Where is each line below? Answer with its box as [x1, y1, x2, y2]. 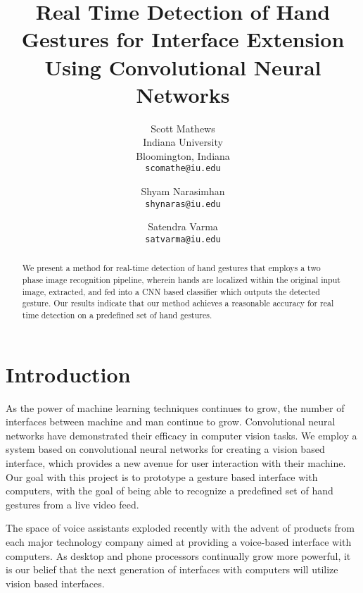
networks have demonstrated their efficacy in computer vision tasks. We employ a [6, 427, 357, 442]
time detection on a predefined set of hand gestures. [22, 309, 212, 321]
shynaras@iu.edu [145, 199, 221, 209]
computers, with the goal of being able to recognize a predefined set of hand [6, 483, 333, 498]
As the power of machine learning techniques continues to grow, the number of [6, 400, 345, 415]
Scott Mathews [151, 120, 215, 135]
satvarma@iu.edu [145, 234, 221, 244]
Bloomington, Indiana [136, 148, 230, 163]
